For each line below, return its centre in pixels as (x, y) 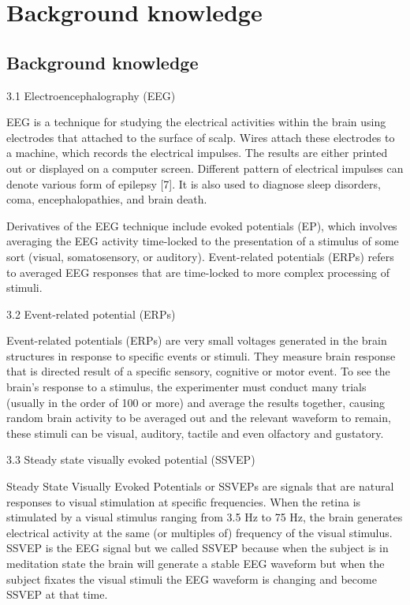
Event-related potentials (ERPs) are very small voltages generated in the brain (197, 340)
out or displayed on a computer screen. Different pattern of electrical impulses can (205, 168)
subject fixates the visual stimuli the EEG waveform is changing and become (192, 579)
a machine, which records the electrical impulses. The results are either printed (197, 153)
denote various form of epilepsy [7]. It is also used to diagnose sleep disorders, (194, 183)
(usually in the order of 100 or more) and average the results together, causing (196, 402)
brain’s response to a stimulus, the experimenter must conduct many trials (186, 387)
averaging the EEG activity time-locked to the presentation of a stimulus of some (203, 241)
